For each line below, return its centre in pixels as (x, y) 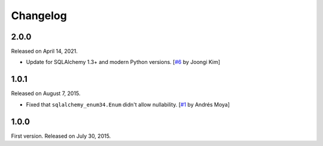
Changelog (39, 16)
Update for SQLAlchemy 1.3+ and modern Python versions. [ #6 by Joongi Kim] (123, 62)
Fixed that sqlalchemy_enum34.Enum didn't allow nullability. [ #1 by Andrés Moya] (128, 104)
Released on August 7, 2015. (46, 93)
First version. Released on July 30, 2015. (61, 136)
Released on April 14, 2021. (44, 51)
